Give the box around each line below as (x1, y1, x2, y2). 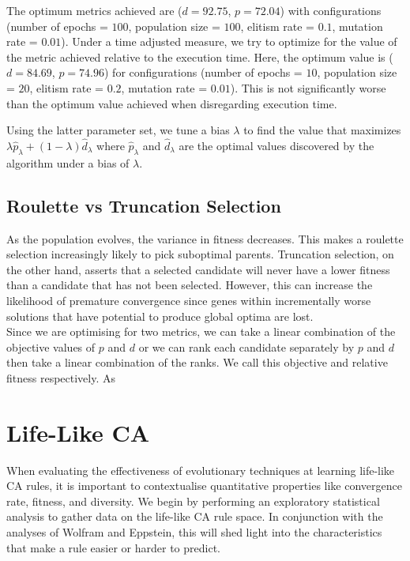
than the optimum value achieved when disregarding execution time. (6, 95, 337, 111)
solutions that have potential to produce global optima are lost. (6, 307, 314, 324)
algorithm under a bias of (6, 154, 130, 171)
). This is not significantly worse (230, 79, 386, 96)
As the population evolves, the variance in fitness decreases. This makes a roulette (6, 230, 404, 247)
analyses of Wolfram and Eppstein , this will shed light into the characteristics (6, 524, 382, 540)
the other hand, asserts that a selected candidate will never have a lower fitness (6, 261, 390, 277)
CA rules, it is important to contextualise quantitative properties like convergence (6, 477, 402, 494)
